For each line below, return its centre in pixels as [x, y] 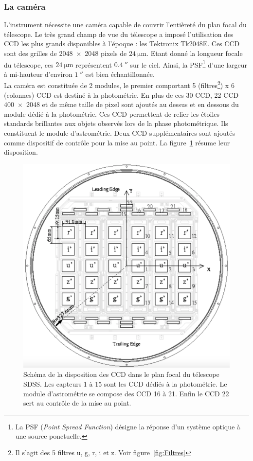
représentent [94, 64]
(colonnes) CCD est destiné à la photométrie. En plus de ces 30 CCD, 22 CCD [121, 95]
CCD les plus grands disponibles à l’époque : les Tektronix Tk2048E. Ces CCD [122, 44]
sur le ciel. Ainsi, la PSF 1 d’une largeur [189, 64]
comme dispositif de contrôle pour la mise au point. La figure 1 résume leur [117, 142]
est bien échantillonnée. [120, 74]
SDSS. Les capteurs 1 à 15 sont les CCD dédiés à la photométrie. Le [125, 384]
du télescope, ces [29, 64]
